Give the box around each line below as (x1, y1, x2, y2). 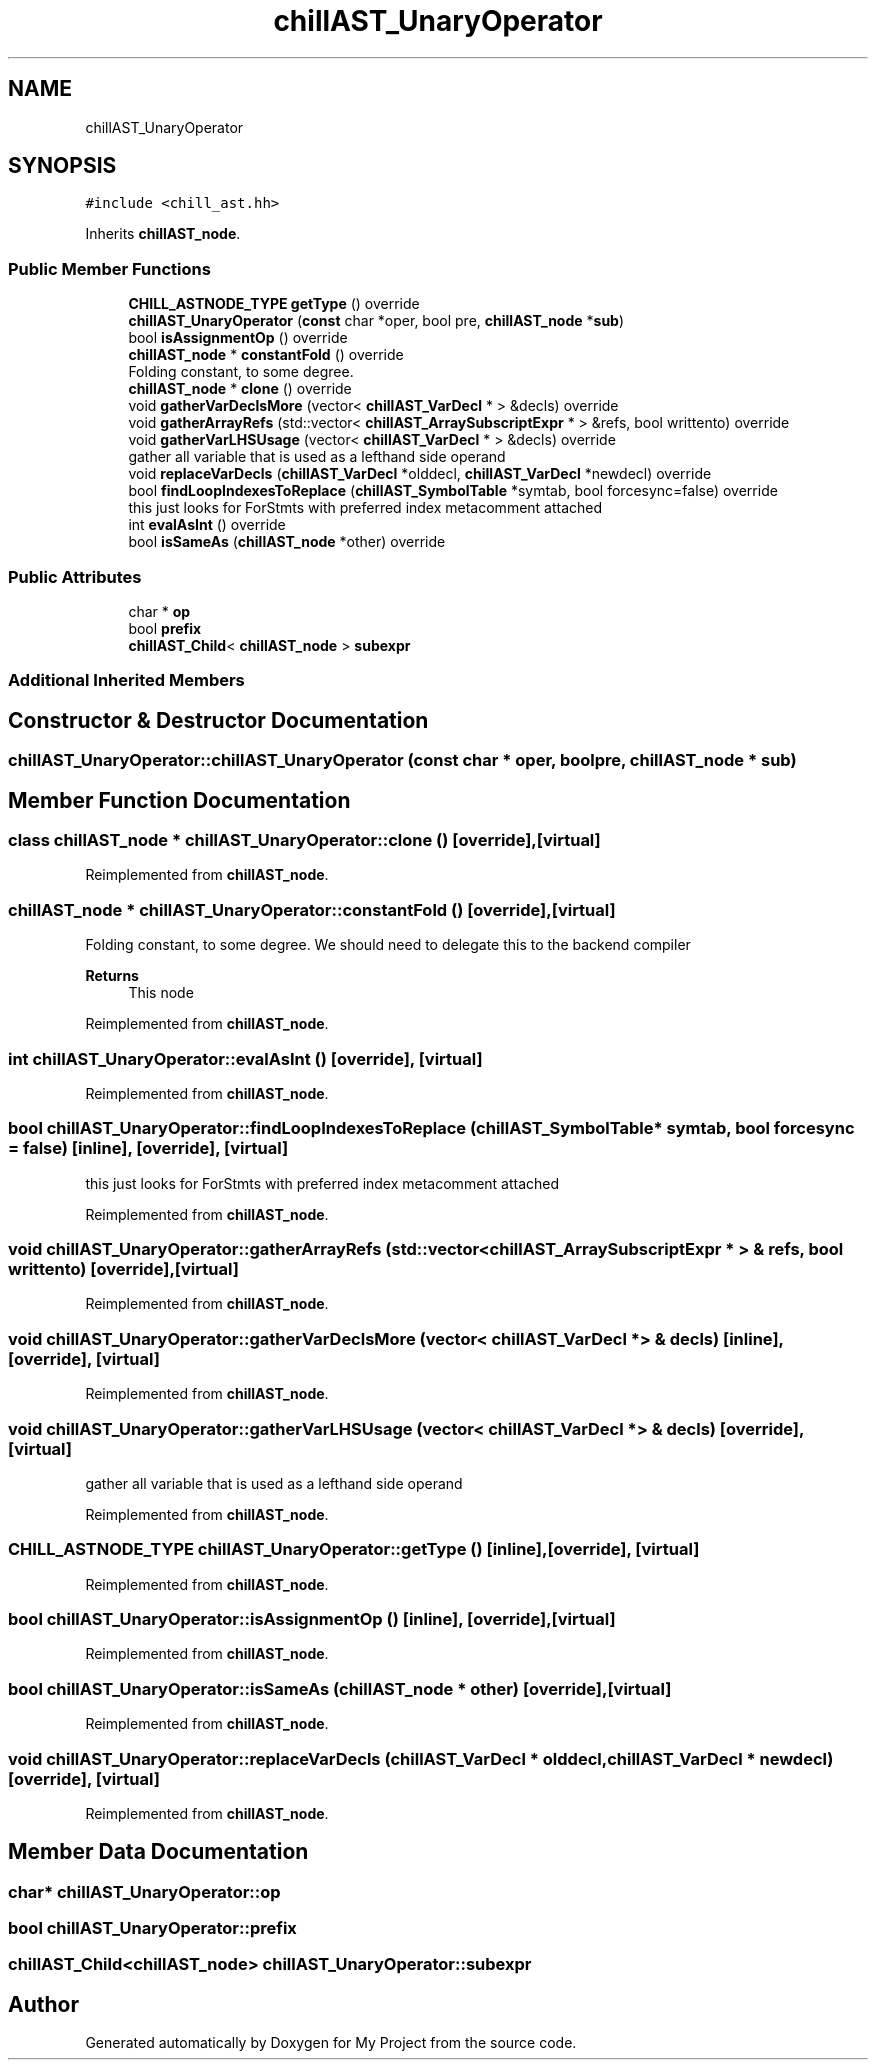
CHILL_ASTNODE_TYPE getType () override (128, 295, 420, 313)
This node (128, 984, 194, 1002)
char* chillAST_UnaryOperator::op (8, 1881, 281, 1902)
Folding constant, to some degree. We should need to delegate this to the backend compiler (85, 936, 691, 954)
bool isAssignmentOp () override (128, 329, 348, 347)
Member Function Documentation (8, 787, 351, 813)
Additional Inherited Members (8, 670, 245, 691)
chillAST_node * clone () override (128, 380, 352, 398)
